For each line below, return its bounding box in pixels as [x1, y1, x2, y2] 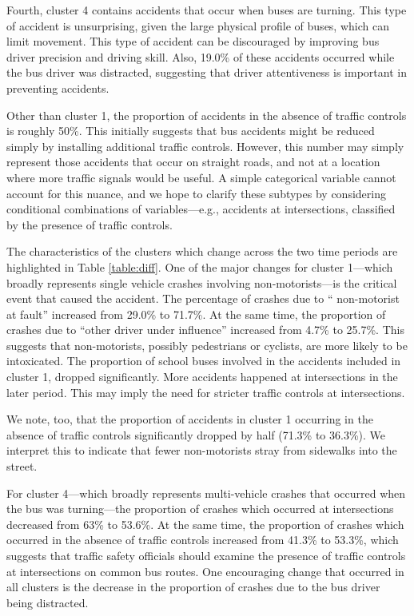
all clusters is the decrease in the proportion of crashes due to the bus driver [6, 578, 380, 595]
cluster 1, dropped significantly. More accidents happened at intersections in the [6, 368, 398, 385]
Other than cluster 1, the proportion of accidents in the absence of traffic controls [6, 106, 407, 123]
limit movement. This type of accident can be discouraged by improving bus [6, 33, 380, 50]
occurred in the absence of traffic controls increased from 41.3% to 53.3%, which [6, 531, 399, 548]
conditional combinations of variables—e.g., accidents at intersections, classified [6, 201, 396, 217]
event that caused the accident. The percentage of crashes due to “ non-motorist [6, 290, 400, 307]
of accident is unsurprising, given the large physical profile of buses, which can [6, 17, 389, 34]
